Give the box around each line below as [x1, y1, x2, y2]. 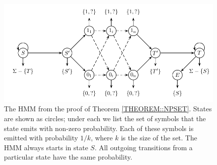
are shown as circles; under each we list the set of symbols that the [4, 113, 206, 124]
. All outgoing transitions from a [94, 142, 193, 152]
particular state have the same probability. [4, 152, 133, 162]
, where [91, 132, 113, 143]
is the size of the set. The [121, 132, 197, 143]
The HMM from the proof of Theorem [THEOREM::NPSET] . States [4, 103, 212, 114]
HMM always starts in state [4, 142, 88, 152]
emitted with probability [4, 132, 78, 143]
